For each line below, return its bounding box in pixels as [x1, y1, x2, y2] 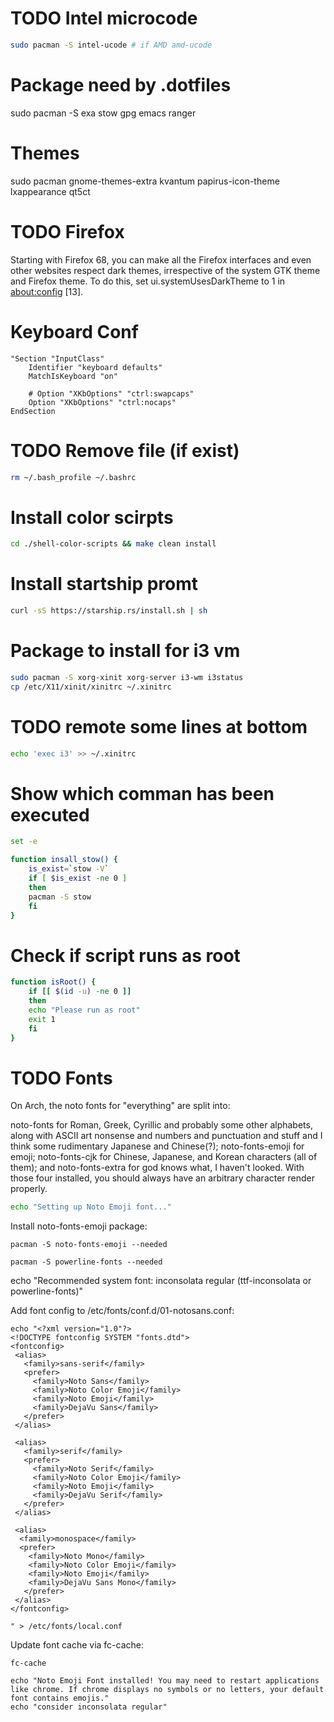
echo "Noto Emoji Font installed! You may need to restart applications [10, 1676, 320, 1686]
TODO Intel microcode [10, 7, 198, 30]
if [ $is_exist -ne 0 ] [28, 873, 128, 884]
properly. [10, 1183, 48, 1195]
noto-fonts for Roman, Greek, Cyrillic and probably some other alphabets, [10, 1119, 313, 1131]
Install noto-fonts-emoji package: [10, 1220, 148, 1232]
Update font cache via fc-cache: [10, 1639, 145, 1651]
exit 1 [28, 1014, 56, 1024]
